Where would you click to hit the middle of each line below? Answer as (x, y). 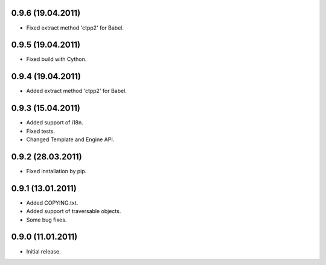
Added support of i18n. (55, 123)
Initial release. (43, 251)
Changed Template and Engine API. (70, 139)
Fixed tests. (41, 131)
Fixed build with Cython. (56, 59)
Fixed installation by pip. (56, 171)
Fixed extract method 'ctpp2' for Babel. (75, 28)
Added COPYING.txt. (52, 203)
